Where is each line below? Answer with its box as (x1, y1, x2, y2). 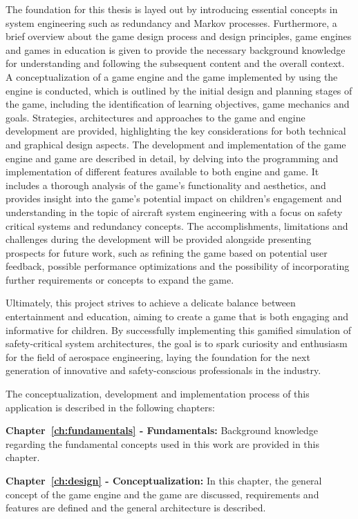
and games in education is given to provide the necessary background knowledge (6, 42, 346, 57)
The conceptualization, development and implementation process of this (6, 386, 310, 401)
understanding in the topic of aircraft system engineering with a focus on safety (6, 204, 343, 219)
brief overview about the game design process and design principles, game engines (6, 29, 352, 43)
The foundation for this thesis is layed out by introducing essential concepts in (6, 2, 338, 16)
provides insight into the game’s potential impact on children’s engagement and (6, 191, 342, 206)
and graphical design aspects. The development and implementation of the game (6, 137, 346, 151)
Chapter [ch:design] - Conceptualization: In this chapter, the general (6, 473, 322, 487)
